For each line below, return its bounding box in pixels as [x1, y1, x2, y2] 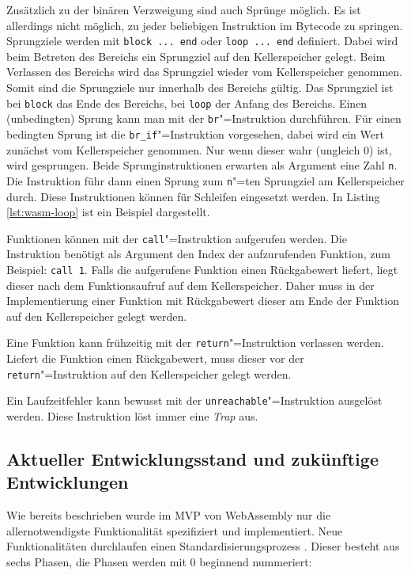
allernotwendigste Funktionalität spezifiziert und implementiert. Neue [6, 522, 343, 539]
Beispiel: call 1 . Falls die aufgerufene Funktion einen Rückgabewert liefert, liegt [6, 261, 398, 277]
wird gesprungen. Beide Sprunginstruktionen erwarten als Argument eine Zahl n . [6, 157, 398, 173]
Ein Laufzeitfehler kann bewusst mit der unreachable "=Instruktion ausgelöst [6, 392, 383, 409]
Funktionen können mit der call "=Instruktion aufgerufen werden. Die [6, 230, 347, 246]
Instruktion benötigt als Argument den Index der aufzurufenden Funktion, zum [6, 246, 390, 262]
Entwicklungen [6, 470, 129, 494]
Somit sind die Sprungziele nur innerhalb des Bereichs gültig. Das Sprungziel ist [6, 79, 394, 96]
